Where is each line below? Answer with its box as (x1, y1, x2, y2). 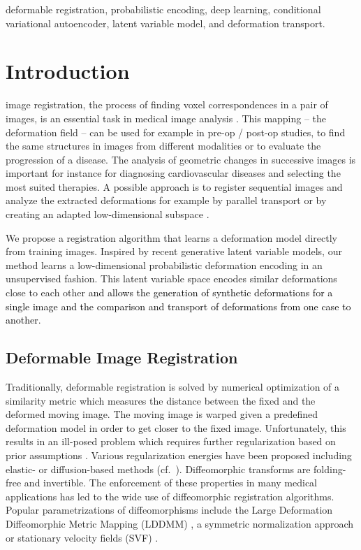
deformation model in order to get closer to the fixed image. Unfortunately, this (6, 420, 346, 435)
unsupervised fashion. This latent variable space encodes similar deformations (6, 271, 337, 286)
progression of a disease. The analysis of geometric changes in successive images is (6, 152, 356, 166)
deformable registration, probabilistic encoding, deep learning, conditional (6, 2, 321, 16)
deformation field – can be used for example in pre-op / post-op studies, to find (6, 124, 346, 139)
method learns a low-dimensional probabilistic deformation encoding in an (6, 257, 323, 272)
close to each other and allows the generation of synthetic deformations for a (6, 285, 333, 300)
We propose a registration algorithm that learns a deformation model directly (6, 230, 337, 245)
